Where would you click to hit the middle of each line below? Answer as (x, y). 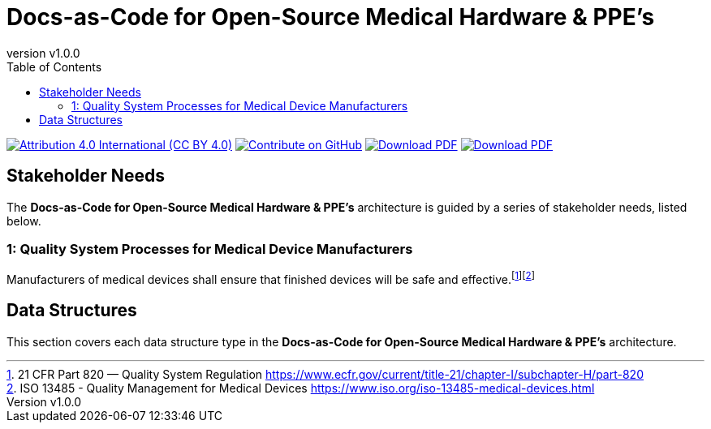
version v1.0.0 (43, 53)
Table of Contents (54, 66)
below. (24, 221)
